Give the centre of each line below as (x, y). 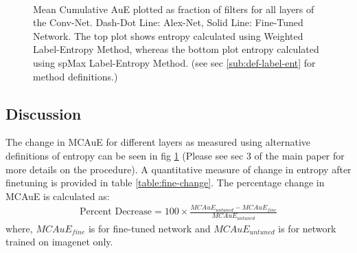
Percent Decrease (116, 212)
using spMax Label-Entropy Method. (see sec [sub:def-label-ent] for (174, 62)
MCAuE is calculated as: (58, 196)
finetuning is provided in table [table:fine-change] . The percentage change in (165, 183)
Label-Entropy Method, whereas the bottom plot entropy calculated (176, 49)
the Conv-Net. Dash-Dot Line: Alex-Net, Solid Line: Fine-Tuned (168, 22)
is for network (307, 228)
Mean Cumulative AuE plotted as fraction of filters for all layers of (174, 9)
